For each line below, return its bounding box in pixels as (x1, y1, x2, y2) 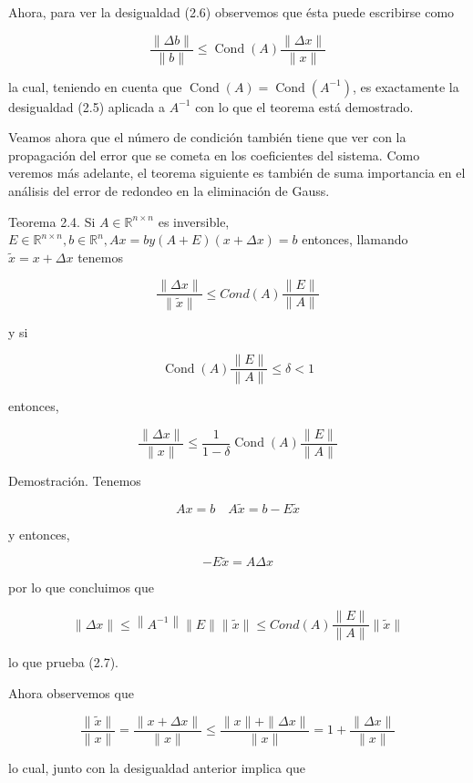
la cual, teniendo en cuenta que (8, 77, 182, 96)
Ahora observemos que (8, 683, 134, 702)
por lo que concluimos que (8, 578, 154, 597)
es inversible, (158, 211, 230, 231)
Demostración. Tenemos (8, 470, 141, 489)
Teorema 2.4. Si (8, 211, 96, 231)
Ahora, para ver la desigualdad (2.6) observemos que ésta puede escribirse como (8, 3, 455, 21)
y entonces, (8, 524, 70, 543)
